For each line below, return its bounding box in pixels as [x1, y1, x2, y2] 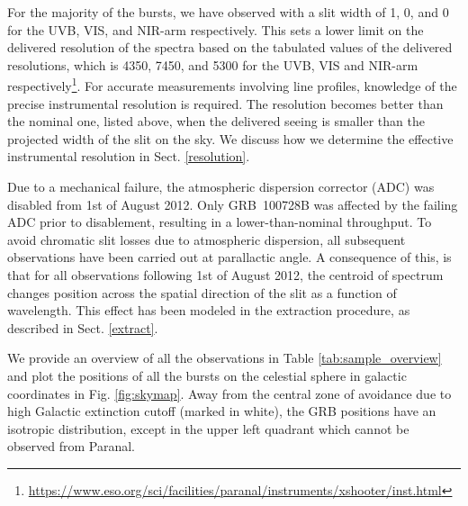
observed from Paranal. [7, 437, 135, 456]
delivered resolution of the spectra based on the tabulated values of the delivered [7, 38, 453, 57]
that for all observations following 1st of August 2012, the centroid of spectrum [7, 265, 444, 284]
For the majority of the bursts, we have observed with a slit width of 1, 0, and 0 [7, 3, 449, 21]
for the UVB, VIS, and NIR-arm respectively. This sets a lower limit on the [7, 20, 424, 39]
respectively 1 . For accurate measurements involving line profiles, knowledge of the [7, 74, 457, 95]
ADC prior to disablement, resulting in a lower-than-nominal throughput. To [7, 212, 432, 231]
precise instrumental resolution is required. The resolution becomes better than [7, 94, 444, 113]
